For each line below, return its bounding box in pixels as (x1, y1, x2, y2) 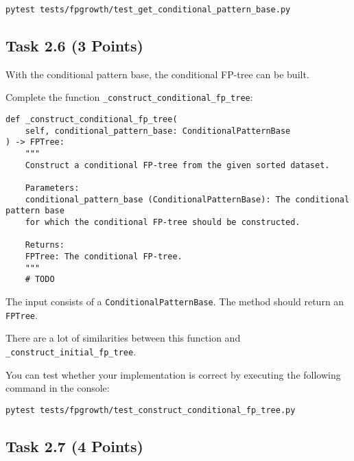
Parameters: (25, 183, 80, 193)
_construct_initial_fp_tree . (5, 344, 137, 358)
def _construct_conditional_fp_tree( (5, 115, 178, 125)
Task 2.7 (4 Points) (5, 435, 143, 456)
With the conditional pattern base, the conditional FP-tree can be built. (5, 67, 309, 81)
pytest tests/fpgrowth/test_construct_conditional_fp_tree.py (5, 405, 296, 415)
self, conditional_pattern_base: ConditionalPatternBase (25, 126, 291, 136)
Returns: (25, 240, 64, 250)
